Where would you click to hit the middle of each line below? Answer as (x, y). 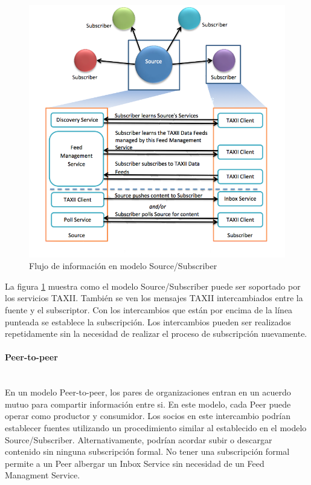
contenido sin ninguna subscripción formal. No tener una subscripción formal (147, 451)
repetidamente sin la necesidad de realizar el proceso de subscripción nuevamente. (156, 334)
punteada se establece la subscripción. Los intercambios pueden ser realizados (148, 321)
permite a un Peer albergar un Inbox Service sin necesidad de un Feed (135, 463)
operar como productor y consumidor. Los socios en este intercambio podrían (148, 416)
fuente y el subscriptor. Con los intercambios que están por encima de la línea (149, 310)
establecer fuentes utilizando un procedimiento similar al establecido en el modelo (156, 428)
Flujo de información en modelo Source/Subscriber (123, 266)
